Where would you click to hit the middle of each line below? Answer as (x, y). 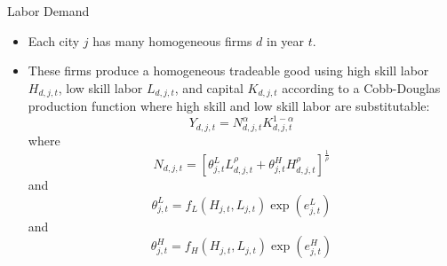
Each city (54, 40)
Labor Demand (48, 11)
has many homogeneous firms (172, 40)
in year (286, 40)
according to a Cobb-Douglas (361, 87)
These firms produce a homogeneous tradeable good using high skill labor (228, 70)
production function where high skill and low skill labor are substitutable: (229, 106)
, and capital (209, 87)
